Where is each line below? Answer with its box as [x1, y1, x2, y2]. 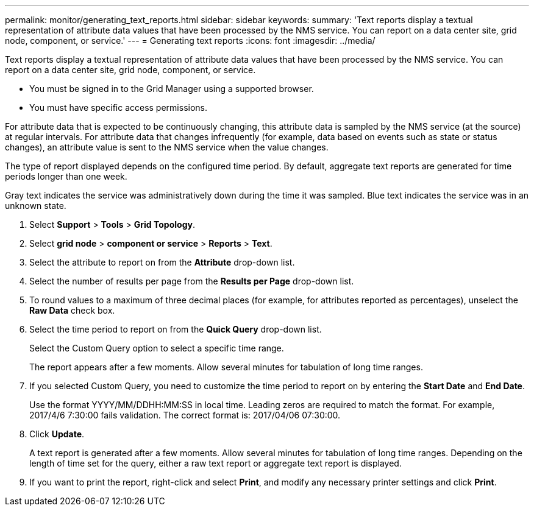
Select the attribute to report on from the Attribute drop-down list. [29, 257, 295, 267]
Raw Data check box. [29, 305, 115, 315]
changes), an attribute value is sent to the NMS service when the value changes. [5, 142, 329, 152]
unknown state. [5, 200, 66, 211]
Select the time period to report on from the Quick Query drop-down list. [29, 324, 322, 334]
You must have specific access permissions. [29, 102, 208, 113]
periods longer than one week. [5, 171, 127, 181]
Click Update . [29, 429, 85, 439]
